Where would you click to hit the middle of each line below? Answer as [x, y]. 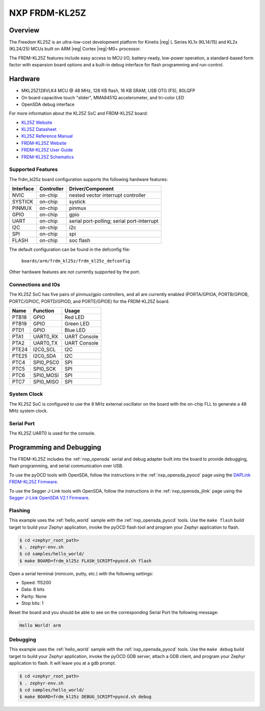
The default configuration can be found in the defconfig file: [70, 250]
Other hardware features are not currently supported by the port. [75, 272]
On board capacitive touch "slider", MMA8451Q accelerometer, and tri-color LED [103, 97]
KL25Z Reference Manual [47, 136]
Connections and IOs [35, 284]
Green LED [77, 324]
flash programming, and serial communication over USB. [66, 466]
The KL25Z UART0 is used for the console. [52, 433]
